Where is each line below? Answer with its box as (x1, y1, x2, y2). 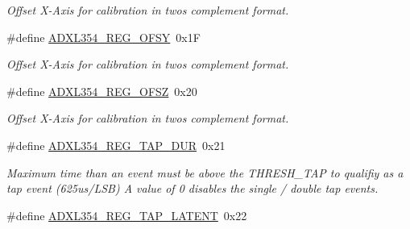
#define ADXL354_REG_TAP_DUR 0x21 (6, 136, 226, 153)
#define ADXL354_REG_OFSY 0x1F (6, 28, 201, 45)
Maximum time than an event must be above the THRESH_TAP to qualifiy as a (6, 164, 404, 181)
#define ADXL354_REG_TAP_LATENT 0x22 (6, 206, 247, 223)
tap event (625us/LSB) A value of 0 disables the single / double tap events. (6, 180, 379, 197)
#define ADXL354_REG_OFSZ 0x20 (6, 82, 197, 99)
